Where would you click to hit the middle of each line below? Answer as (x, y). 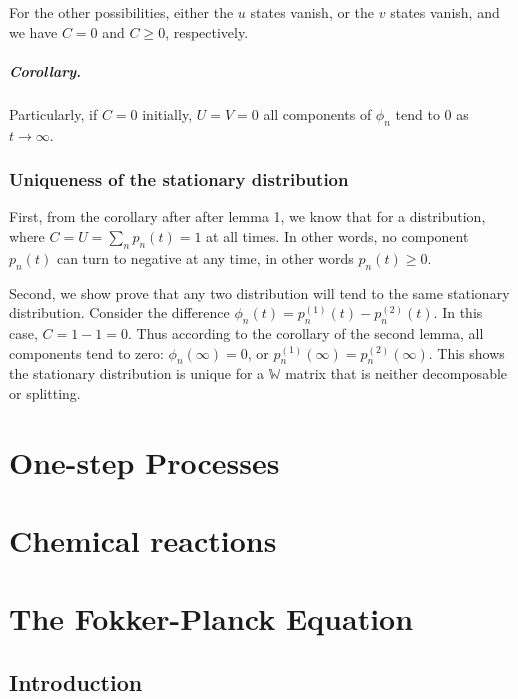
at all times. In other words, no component (337, 235)
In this (462, 312)
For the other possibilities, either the (121, 12)
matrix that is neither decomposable (396, 373)
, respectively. (207, 31)
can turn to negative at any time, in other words (205, 257)
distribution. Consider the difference (119, 312)
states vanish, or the (312, 12)
